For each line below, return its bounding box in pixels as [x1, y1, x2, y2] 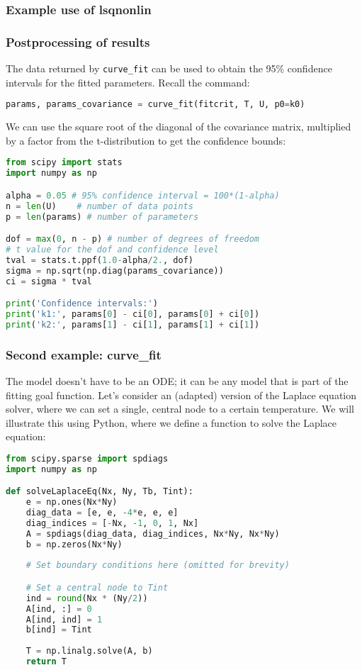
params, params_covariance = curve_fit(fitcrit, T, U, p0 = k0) [6, 99, 305, 110]
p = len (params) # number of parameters [6, 211, 199, 222]
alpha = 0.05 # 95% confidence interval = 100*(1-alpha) [6, 190, 280, 201]
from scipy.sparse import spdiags [6, 453, 169, 464]
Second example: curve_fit [6, 345, 162, 363]
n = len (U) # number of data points [6, 201, 193, 211]
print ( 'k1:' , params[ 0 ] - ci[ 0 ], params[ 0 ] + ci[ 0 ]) [6, 308, 260, 319]
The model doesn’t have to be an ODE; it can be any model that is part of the [6, 373, 349, 388]
